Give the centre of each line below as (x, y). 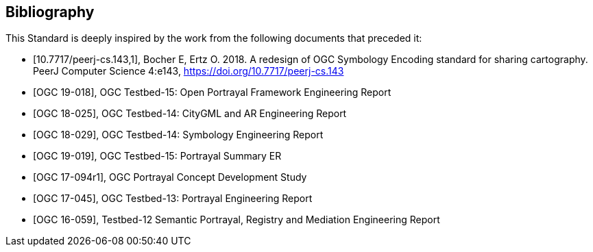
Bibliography (50, 12)
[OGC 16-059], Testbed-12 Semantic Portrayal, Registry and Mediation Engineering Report (237, 220)
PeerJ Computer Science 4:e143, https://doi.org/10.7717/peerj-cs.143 (189, 71)
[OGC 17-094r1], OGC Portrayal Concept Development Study (170, 177)
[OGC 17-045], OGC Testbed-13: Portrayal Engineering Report (173, 199)
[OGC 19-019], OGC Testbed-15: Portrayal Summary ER (157, 156)
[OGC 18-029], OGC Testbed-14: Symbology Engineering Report (178, 135)
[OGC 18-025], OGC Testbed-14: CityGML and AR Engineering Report (190, 114)
